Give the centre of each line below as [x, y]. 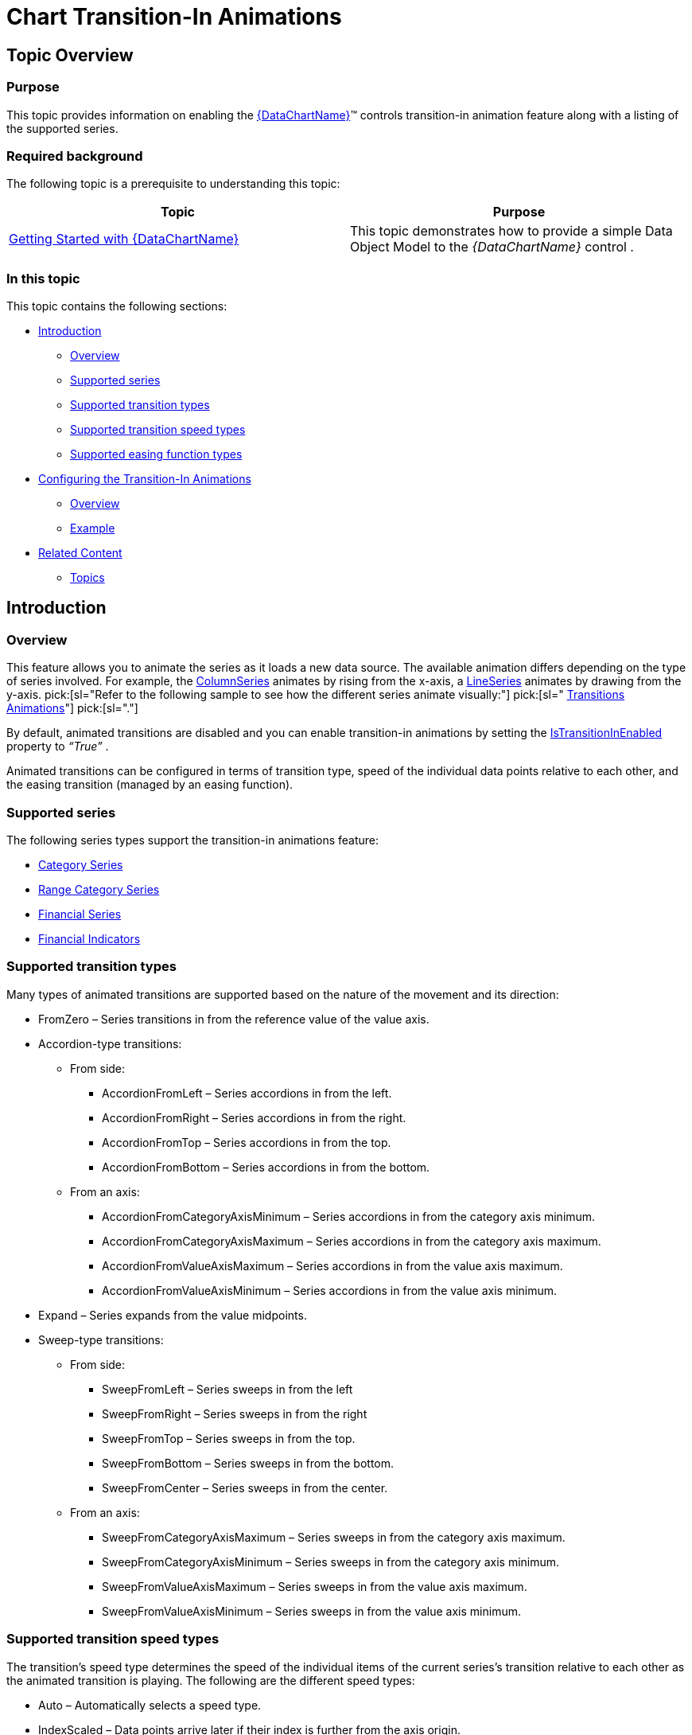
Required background [75, 156]
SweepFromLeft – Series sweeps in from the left [227, 1389]
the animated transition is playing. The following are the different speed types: [211, 1680]
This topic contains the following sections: [117, 306]
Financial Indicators [89, 939]
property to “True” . [58, 747]
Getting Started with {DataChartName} [124, 239]
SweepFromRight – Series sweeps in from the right [235, 1413]
